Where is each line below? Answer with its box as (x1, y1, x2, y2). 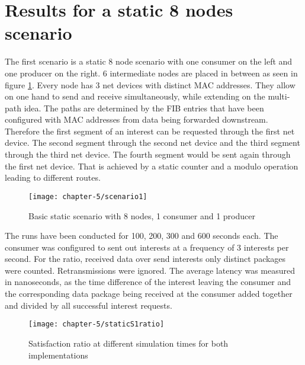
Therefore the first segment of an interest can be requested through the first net (5, 124, 295, 137)
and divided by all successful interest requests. (5, 299, 172, 311)
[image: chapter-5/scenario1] (28, 192, 147, 201)
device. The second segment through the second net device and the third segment (5, 136, 300, 149)
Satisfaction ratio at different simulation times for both (28, 337, 229, 349)
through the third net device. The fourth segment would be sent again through (5, 148, 291, 161)
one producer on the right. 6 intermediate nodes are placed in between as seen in (5, 66, 298, 79)
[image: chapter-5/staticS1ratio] (28, 320, 165, 329)
